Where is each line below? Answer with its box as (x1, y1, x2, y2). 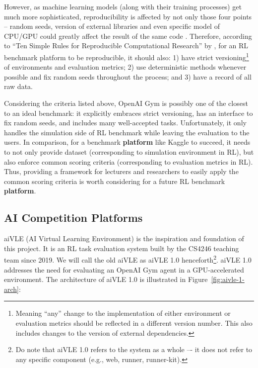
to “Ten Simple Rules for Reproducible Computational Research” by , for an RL (4, 40, 249, 51)
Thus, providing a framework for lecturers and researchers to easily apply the (4, 166, 239, 177)
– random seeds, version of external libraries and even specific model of (4, 21, 220, 31)
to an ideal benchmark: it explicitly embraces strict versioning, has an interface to (4, 107, 253, 118)
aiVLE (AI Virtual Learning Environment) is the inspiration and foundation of (4, 233, 244, 244)
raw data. (4, 81, 33, 92)
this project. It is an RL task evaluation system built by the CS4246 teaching (4, 243, 239, 253)
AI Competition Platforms (4, 210, 143, 225)
